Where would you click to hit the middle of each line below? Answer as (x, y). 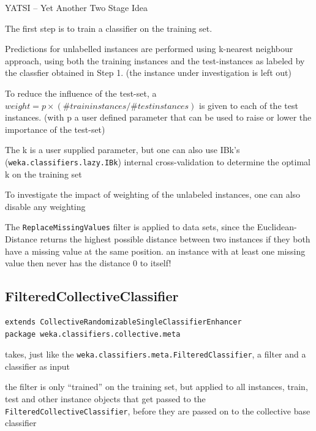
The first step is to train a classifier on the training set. (109, 28)
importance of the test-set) (55, 129)
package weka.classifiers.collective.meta (93, 334)
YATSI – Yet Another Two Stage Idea (76, 7)
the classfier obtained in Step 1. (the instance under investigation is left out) (148, 73)
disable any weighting (45, 206)
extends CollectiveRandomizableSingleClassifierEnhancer (123, 322)
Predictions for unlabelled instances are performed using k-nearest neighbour (149, 49)
